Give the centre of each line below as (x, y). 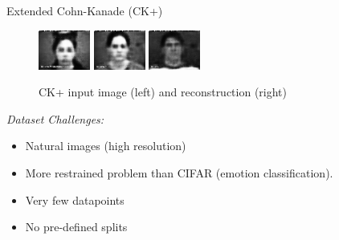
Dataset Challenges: (55, 118)
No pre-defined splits (76, 227)
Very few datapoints (75, 199)
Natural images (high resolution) (106, 146)
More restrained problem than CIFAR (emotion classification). (179, 172)
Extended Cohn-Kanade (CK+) (85, 10)
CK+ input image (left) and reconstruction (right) (163, 92)
